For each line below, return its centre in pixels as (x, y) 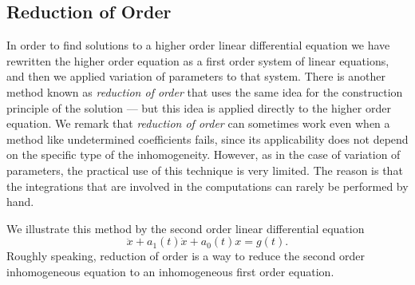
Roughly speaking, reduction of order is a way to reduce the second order (186, 256)
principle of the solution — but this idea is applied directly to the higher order (199, 107)
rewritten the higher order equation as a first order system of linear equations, (198, 60)
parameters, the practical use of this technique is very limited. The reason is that (205, 170)
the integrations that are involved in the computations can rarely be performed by (207, 186)
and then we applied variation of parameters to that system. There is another (196, 76)
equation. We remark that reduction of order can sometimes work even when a (198, 123)
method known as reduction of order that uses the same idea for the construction (205, 91)
